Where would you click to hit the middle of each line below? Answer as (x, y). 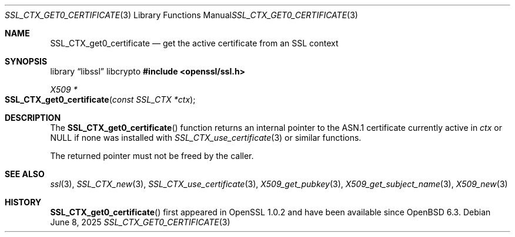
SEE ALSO (25, 174)
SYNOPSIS (26, 61)
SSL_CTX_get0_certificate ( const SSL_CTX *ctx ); (100, 99)
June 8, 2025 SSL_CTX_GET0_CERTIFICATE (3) (140, 222)
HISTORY (23, 202)
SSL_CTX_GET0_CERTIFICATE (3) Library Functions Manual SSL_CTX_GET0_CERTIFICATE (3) (181, 15)
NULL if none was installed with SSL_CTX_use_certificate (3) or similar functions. (206, 138)
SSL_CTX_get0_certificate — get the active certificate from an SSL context (194, 43)
